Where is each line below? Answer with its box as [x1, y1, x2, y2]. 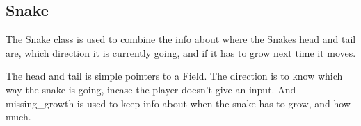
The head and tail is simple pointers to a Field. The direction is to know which [6, 69, 343, 83]
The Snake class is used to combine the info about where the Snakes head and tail [6, 32, 356, 46]
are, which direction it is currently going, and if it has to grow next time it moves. [6, 45, 356, 60]
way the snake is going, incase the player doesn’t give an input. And [6, 82, 296, 96]
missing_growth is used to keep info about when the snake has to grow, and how [6, 96, 351, 110]
